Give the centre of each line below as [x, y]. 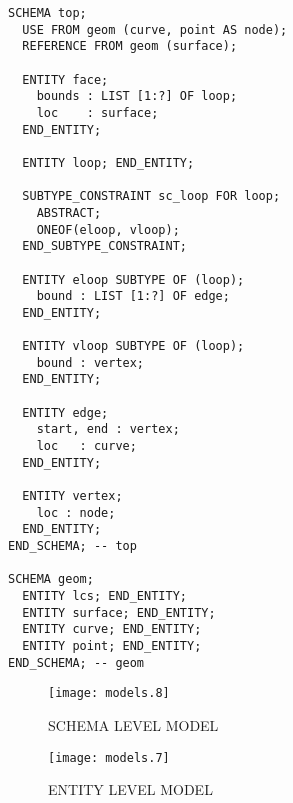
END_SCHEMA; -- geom [76, 662]
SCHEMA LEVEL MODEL [133, 724]
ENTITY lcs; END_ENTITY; [104, 595]
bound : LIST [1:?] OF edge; [133, 296]
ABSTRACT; [69, 212]
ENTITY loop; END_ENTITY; [108, 162]
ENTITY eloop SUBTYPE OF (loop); [133, 279]
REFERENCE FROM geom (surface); [130, 46]
